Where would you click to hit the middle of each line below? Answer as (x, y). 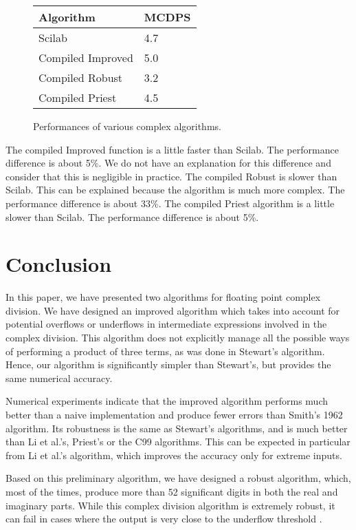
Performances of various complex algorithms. (127, 126)
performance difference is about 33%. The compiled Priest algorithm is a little (170, 203)
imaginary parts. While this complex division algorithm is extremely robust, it (170, 505)
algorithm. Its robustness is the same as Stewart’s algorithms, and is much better (177, 428)
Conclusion (59, 264)
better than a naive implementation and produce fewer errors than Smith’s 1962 (174, 415)
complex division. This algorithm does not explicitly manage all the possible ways (178, 338)
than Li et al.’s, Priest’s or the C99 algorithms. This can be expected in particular (178, 442)
